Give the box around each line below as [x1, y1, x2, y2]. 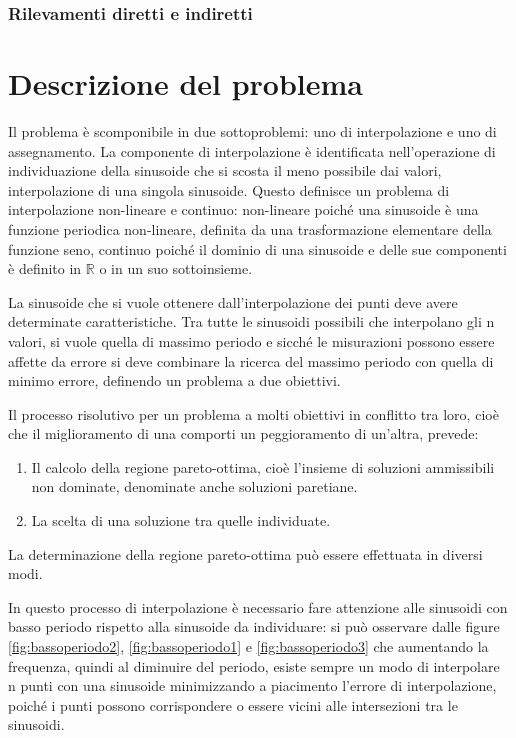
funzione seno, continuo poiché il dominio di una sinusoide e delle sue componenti [8, 238, 507, 259]
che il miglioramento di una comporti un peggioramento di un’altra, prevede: [8, 423, 479, 444]
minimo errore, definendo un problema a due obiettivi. [8, 370, 341, 391]
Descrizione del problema [8, 63, 364, 104]
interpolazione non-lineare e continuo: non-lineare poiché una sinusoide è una [8, 199, 479, 220]
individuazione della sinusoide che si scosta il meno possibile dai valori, [8, 160, 442, 181]
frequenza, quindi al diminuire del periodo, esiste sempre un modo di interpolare [8, 655, 500, 676]
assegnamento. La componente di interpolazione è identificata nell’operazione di [8, 140, 496, 161]
